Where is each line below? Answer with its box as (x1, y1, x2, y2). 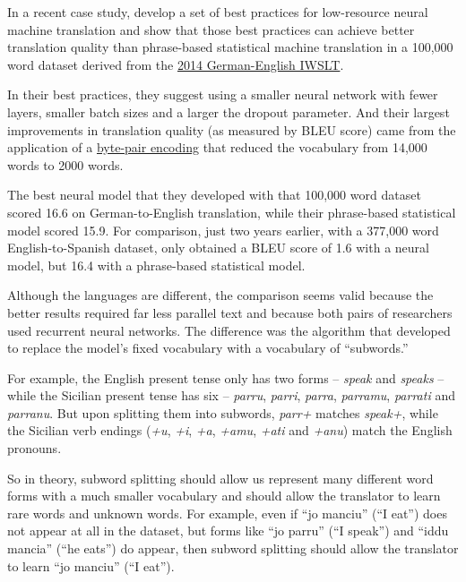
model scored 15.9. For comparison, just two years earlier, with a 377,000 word (7, 220, 439, 239)
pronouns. (7, 439, 62, 458)
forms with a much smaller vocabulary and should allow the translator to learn (7, 486, 441, 505)
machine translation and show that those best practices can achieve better (7, 20, 415, 39)
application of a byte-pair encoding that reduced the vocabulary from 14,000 (7, 138, 427, 157)
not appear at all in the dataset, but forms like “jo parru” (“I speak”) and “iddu (7, 521, 449, 540)
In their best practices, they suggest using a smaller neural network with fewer (7, 85, 438, 104)
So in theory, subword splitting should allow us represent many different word (7, 468, 434, 487)
